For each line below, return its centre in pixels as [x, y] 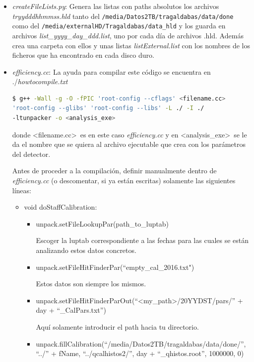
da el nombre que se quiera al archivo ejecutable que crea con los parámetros [129, 144]
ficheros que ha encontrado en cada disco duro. [83, 55]
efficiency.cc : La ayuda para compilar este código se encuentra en [111, 71]
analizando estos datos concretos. [86, 250]
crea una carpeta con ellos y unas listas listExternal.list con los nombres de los [131, 45]
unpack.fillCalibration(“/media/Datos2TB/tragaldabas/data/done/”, [141, 343]
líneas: [22, 190]
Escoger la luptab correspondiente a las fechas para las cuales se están [142, 240]
